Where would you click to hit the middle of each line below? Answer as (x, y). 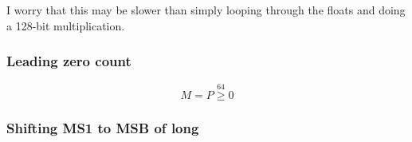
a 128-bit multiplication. (66, 25)
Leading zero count (69, 61)
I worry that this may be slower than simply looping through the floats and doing (206, 10)
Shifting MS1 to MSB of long (103, 127)
